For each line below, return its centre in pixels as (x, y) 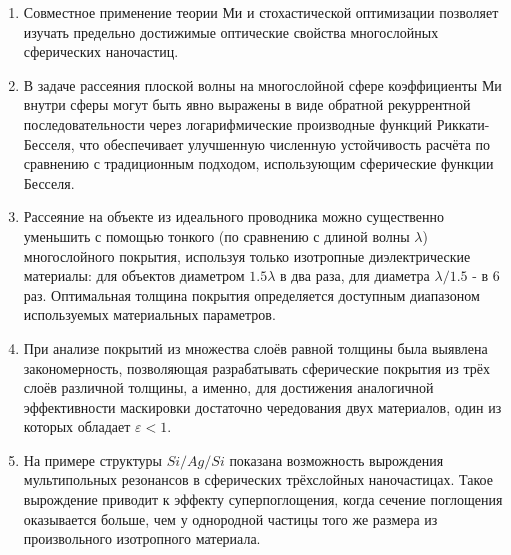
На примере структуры (92, 459)
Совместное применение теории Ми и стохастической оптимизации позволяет (261, 12)
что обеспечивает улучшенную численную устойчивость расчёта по (285, 143)
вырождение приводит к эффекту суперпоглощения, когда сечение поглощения (263, 499)
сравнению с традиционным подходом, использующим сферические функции (258, 163)
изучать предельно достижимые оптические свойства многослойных (231, 31)
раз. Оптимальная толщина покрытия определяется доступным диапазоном (251, 294)
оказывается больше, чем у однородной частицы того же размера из (230, 518)
